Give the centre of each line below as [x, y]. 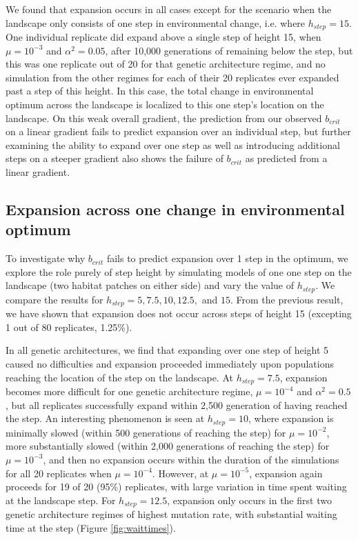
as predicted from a [286, 158]
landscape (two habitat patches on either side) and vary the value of [150, 285]
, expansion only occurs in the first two [249, 500]
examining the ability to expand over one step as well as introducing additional [173, 144]
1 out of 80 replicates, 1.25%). [69, 327]
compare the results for [54, 299]
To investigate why [46, 258]
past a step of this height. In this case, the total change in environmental [160, 91]
